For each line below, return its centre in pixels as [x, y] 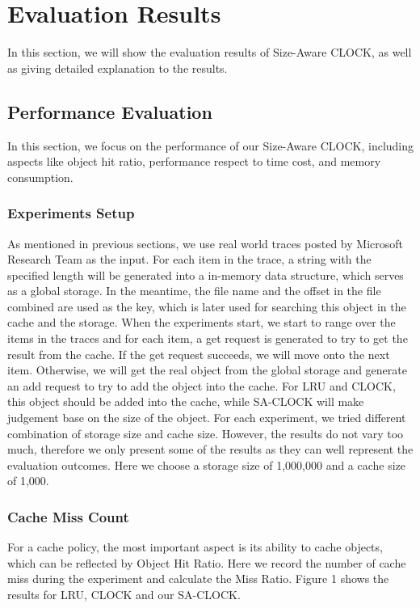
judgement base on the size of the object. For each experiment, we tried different [207, 418]
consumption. [40, 177]
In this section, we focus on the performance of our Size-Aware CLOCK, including [211, 145]
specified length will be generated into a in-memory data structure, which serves [206, 274]
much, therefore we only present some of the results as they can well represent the [210, 449]
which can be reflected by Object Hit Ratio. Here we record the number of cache [207, 562]
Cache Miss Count [68, 516]
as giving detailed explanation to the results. [118, 68]
